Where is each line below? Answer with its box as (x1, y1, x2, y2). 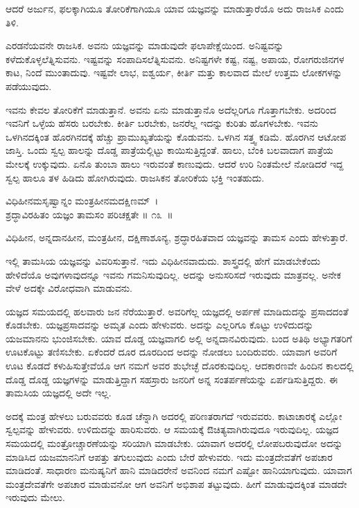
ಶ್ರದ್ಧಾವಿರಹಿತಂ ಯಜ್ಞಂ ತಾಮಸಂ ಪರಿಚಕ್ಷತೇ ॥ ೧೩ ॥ (6, 207, 173, 221)
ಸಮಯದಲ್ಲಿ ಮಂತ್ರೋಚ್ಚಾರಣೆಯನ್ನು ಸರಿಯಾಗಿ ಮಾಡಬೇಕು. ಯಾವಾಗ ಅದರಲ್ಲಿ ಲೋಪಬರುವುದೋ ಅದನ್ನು (6, 436, 343, 450)
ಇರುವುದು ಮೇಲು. (6, 490, 65, 505)
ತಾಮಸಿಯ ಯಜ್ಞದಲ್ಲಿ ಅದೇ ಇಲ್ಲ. (6, 385, 112, 400)
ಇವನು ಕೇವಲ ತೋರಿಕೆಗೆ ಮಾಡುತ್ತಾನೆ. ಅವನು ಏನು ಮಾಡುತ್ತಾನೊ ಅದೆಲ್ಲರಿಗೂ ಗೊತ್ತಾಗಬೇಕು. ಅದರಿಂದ (6, 102, 337, 116)
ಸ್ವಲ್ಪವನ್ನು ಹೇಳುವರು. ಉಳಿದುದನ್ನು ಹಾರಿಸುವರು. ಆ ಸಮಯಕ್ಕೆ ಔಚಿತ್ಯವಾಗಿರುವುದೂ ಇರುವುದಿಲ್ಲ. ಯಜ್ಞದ (6, 422, 339, 437)
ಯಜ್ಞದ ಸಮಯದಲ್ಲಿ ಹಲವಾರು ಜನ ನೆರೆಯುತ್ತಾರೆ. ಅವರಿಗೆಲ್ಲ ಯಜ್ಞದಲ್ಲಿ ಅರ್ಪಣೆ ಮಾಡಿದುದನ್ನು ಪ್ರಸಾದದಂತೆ (6, 304, 349, 318)
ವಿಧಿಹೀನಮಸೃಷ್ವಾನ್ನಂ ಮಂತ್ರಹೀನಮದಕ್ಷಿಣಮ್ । (6, 193, 159, 208)
